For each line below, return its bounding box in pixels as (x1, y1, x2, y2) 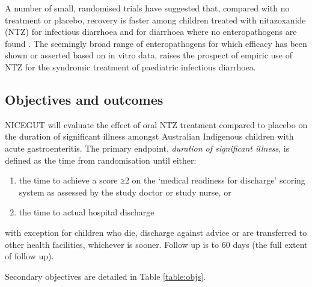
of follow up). (5, 250, 54, 262)
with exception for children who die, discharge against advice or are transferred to (5, 226, 307, 238)
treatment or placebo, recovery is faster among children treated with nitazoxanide (5, 13, 306, 26)
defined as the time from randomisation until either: (5, 153, 197, 166)
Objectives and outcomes (5, 90, 164, 108)
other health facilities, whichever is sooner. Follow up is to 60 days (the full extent (5, 238, 308, 250)
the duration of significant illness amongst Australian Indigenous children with (5, 130, 294, 143)
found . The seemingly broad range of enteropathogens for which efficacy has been (5, 37, 307, 49)
